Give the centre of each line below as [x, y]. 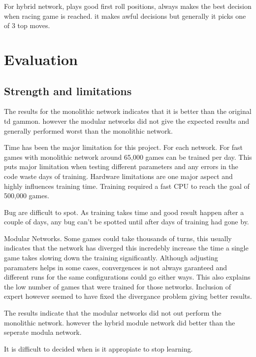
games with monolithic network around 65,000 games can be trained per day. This [128, 157]
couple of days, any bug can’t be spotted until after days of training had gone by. [127, 222]
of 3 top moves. [27, 25]
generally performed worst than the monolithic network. [88, 130]
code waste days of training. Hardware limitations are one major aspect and [118, 176]
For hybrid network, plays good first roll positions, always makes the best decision [128, 6]
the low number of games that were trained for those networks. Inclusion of [117, 286]
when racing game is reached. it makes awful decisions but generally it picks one [125, 16]
